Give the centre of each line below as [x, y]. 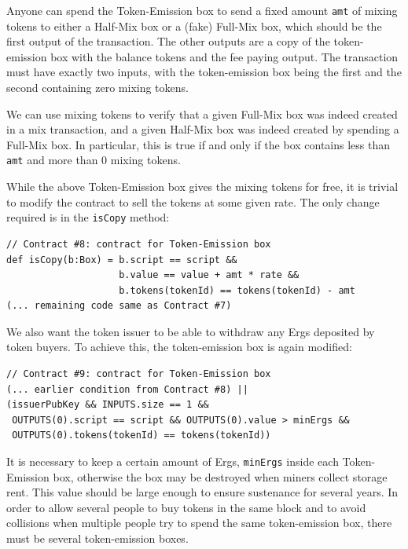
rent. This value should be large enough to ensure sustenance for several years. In [202, 492]
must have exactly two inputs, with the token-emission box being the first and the [204, 72]
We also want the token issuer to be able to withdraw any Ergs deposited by [191, 331]
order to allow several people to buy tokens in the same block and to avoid [186, 507]
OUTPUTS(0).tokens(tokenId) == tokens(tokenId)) [142, 436]
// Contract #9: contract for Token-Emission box [139, 374]
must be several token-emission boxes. [97, 538]
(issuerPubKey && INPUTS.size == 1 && [108, 405]
